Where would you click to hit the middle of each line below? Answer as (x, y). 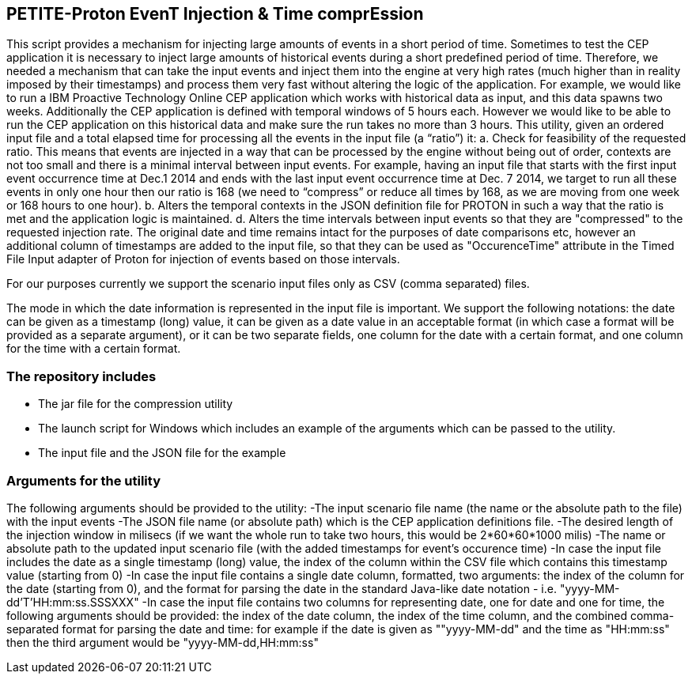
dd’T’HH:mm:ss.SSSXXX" (73, 602)
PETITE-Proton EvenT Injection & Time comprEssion (215, 14)
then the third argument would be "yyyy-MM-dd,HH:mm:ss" (163, 642)
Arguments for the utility (84, 480)
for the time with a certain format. (94, 349)
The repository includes (81, 376)
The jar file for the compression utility (136, 404)
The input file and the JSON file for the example (162, 453)
